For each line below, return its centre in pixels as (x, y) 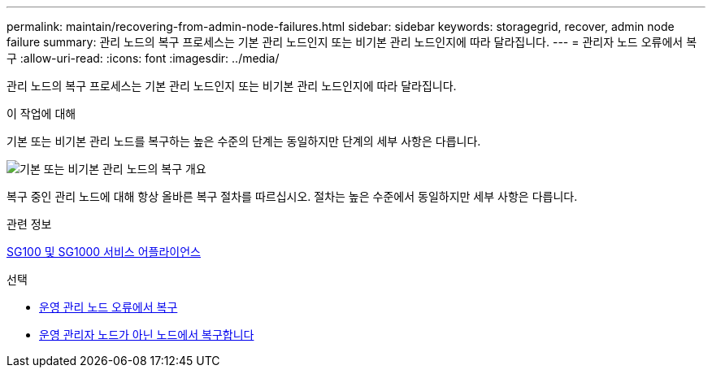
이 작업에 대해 (41, 113)
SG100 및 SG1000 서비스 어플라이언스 (104, 252)
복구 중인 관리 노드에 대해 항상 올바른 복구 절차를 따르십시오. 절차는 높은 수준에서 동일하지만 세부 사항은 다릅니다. (292, 196)
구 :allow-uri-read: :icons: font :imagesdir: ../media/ (143, 58)
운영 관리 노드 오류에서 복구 (109, 307)
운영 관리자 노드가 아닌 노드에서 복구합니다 (147, 335)
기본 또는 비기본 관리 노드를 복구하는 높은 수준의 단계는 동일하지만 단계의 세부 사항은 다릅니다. (244, 141)
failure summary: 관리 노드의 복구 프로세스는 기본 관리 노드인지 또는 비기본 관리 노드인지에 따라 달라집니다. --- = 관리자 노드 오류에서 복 (352, 42)
